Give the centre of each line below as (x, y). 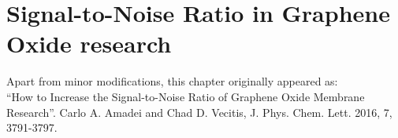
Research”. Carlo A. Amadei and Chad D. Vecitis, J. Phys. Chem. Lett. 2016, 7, (199, 112)
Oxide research (89, 44)
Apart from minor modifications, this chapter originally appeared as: (172, 81)
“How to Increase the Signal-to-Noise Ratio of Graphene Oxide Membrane (186, 96)
